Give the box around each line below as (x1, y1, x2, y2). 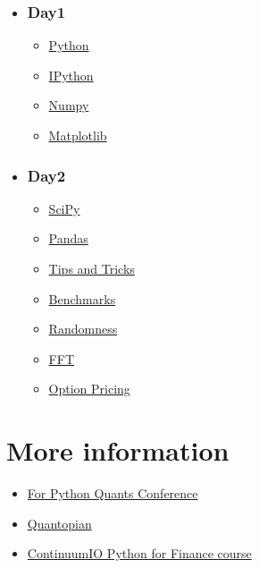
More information (6, 432, 230, 469)
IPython (48, 65, 94, 84)
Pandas (48, 229, 88, 248)
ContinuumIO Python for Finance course (27, 544, 252, 563)
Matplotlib (48, 126, 107, 144)
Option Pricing (48, 379, 130, 398)
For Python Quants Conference (27, 484, 198, 503)
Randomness (48, 319, 118, 338)
